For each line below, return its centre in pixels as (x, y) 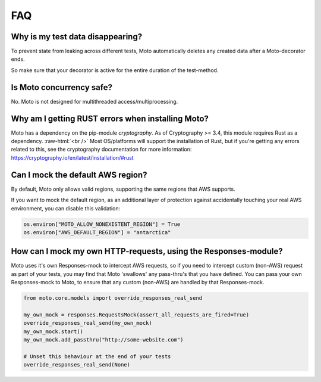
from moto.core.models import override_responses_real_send (113, 298)
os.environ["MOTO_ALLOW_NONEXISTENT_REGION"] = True (102, 224)
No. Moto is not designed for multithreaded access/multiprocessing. (95, 101)
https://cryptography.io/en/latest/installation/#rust (72, 157)
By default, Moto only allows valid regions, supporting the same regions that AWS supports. (123, 189)
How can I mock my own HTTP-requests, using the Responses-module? (147, 251)
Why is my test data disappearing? (77, 37)
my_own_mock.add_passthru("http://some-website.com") (103, 340)
